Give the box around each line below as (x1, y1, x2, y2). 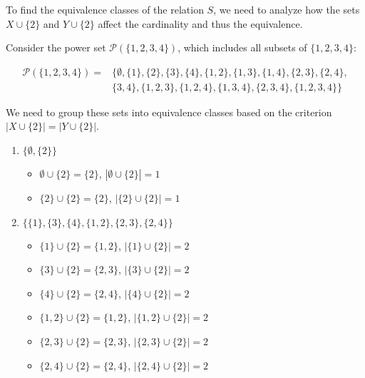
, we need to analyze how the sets (213, 2, 360, 16)
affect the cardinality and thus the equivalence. (98, 16, 303, 31)
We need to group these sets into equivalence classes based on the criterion (6, 104, 332, 119)
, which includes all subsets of (178, 40, 307, 55)
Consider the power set (6, 40, 106, 55)
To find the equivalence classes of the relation (6, 2, 204, 16)
